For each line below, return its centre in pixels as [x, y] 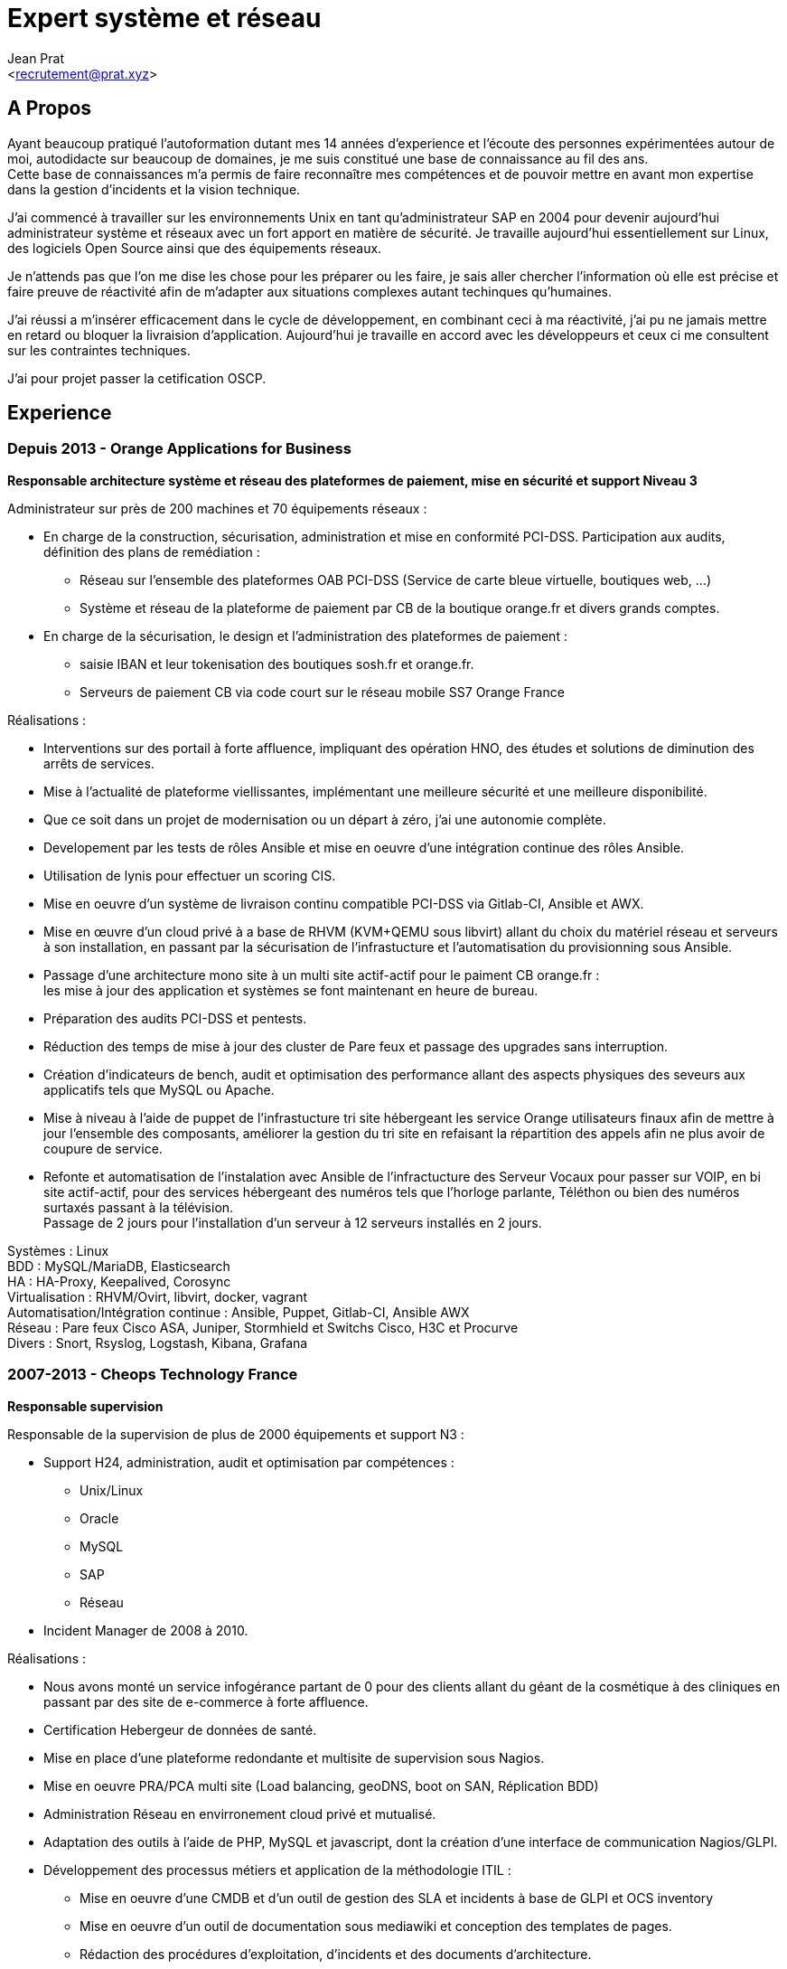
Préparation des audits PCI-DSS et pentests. [175, 1018]
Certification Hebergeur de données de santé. [180, 1729]
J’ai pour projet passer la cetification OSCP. [137, 378]
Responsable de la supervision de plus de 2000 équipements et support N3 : [236, 1434]
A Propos [50, 108]
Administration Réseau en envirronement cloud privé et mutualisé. [240, 1814]
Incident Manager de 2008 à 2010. [146, 1630]
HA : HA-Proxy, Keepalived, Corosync [119, 1281]
